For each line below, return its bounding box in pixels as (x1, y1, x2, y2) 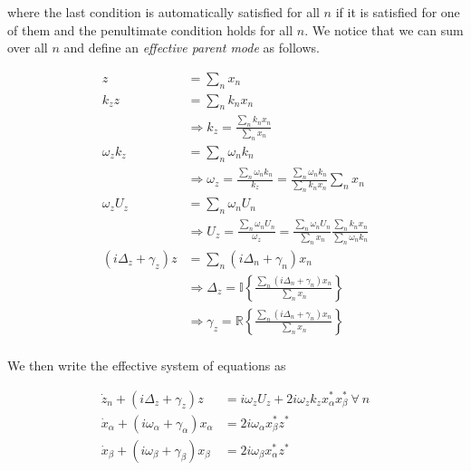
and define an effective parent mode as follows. (63, 38, 320, 57)
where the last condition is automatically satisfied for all (7, 3, 320, 21)
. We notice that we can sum (304, 20, 464, 39)
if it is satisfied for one (335, 3, 460, 21)
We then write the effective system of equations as (7, 355, 286, 374)
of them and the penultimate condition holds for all (7, 20, 293, 39)
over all (7, 38, 48, 57)
